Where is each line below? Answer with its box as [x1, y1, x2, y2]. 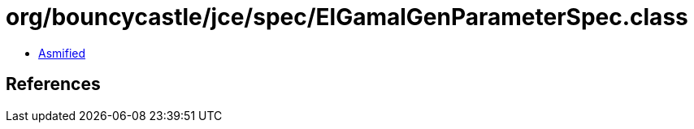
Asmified [38, 45, 86, 60]
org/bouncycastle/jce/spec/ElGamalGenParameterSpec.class [6, 3, 688, 31]
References [6, 74, 101, 95]
